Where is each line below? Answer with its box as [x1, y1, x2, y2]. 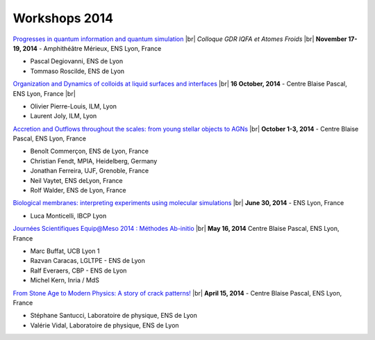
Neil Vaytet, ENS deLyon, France [30, 176, 123, 184]
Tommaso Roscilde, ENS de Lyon [30, 67, 125, 75]
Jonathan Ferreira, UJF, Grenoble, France [30, 167, 149, 175]
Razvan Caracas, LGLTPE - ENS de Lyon [30, 257, 146, 265]
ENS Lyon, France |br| [12, 89, 76, 97]
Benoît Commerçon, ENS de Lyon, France [30, 147, 149, 156]
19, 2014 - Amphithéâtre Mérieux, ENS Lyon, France [12, 44, 162, 52]
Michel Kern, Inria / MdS [30, 276, 100, 284]
